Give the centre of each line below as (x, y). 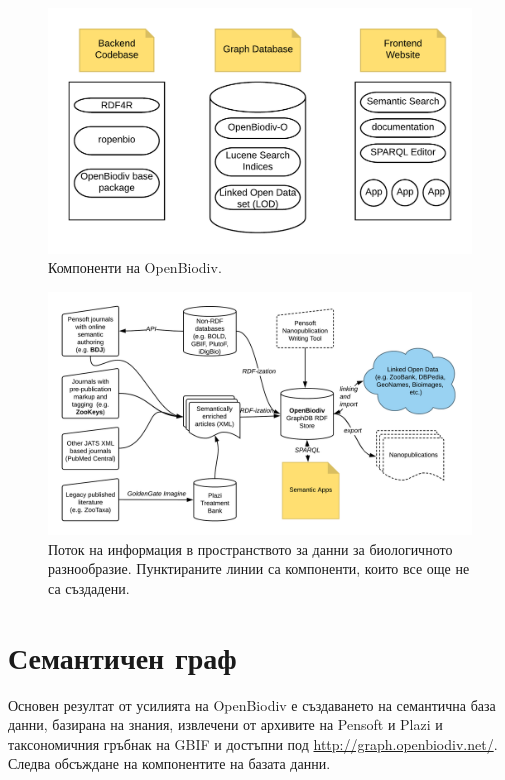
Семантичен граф (122, 656)
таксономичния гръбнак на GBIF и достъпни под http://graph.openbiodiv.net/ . (253, 743)
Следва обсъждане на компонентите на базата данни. (169, 763)
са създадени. (89, 587)
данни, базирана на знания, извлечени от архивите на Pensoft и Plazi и (225, 724)
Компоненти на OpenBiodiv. (135, 267)
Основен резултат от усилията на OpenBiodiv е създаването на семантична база (252, 704)
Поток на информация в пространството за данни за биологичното (250, 548)
